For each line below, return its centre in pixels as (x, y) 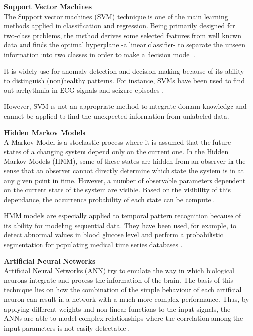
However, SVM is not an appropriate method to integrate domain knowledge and (125, 106)
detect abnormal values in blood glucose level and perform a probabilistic (114, 235)
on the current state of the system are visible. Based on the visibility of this (117, 190)
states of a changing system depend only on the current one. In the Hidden (116, 151)
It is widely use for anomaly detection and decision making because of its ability (124, 71)
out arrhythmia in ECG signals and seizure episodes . (84, 90)
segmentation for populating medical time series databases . (93, 244)
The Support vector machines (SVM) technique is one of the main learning (116, 16)
